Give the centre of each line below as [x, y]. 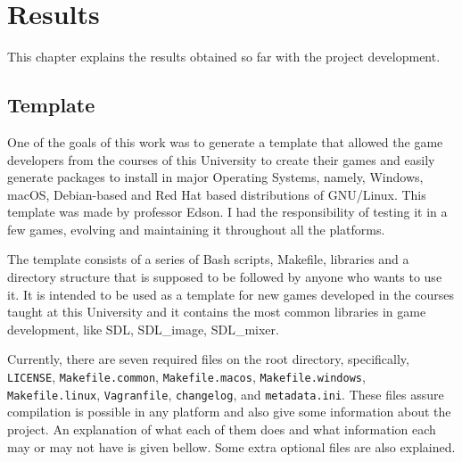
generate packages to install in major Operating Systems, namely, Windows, [215, 177]
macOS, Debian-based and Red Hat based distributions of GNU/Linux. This [217, 194]
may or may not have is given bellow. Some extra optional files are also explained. [231, 446]
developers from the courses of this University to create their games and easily [221, 159]
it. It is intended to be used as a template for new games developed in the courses [231, 294]
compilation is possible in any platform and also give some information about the [229, 412]
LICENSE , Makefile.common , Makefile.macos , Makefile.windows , [186, 377]
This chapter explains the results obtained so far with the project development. [224, 57]
